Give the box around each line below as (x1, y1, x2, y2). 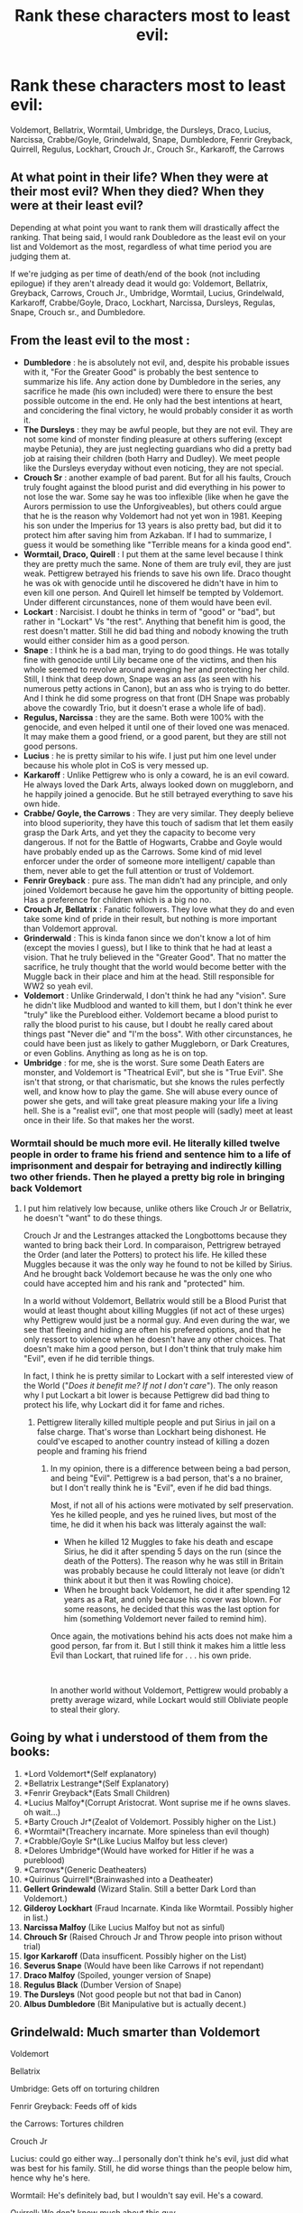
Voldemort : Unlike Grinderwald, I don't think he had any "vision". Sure (23, 990, 287, 1000)
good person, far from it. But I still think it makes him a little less (50, 1640, 287, 1650)
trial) (23, 1940, 41, 1951)
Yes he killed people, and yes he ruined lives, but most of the (50, 1509, 277, 1520)
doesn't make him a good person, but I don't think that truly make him (23, 1343, 282, 1354)
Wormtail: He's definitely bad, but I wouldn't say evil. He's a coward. (10, 2190, 264, 2201)
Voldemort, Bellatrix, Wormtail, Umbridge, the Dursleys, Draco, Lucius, (10, 124, 271, 135)
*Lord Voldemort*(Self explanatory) (23, 1768, 157, 1779)
